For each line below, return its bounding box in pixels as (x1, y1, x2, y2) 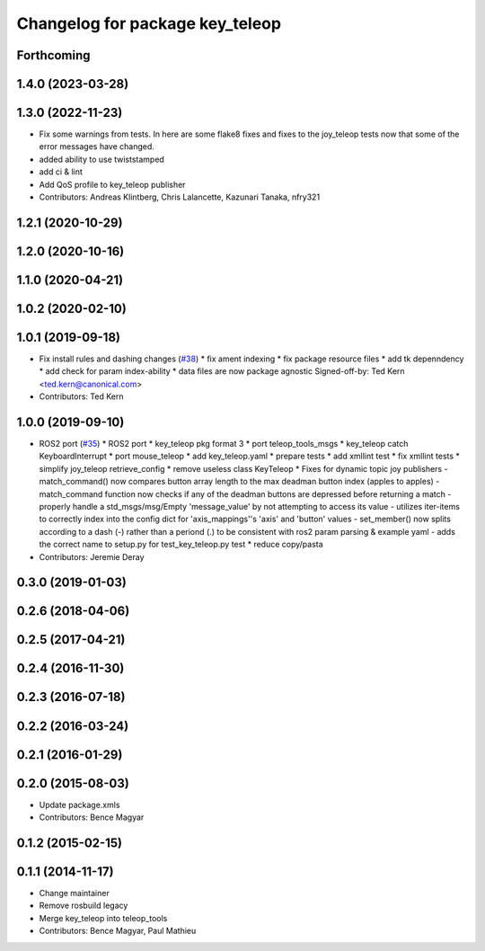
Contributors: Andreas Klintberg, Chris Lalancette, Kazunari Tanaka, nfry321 (39, 191, 321, 202)
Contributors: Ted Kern (39, 391, 124, 402)
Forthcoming (16, 48, 91, 63)
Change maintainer (39, 887, 110, 898)
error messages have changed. (39, 141, 154, 152)
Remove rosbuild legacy (39, 900, 128, 911)
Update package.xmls (39, 799, 120, 810)
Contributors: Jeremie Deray (39, 551, 145, 562)
